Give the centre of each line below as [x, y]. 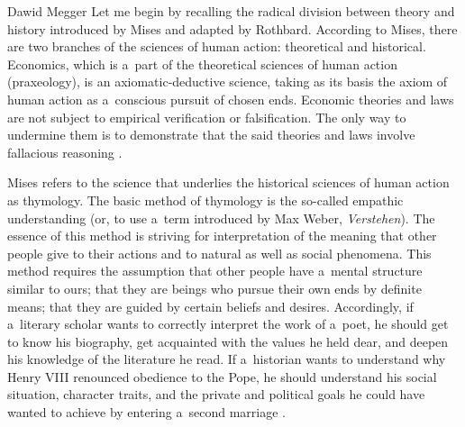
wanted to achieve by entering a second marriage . [146, 412]
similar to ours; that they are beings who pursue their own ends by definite [214, 288]
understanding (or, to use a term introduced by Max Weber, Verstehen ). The [221, 218]
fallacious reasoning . [65, 152]
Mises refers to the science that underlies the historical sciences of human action [228, 182]
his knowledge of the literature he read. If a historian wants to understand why [227, 359]
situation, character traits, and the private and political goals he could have [216, 394]
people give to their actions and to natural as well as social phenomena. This [219, 253]
